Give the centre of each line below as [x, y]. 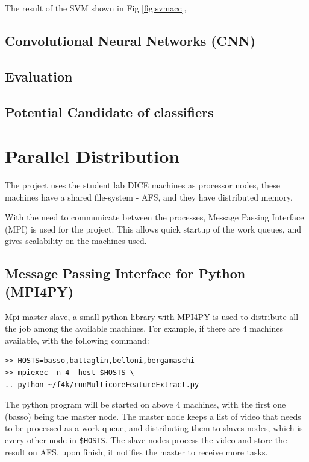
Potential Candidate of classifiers [109, 111]
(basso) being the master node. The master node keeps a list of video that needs [153, 416]
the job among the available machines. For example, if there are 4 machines [144, 328]
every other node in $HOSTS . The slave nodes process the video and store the [146, 439]
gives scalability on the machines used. [76, 241]
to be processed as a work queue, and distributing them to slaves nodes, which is [154, 428]
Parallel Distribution [92, 156]
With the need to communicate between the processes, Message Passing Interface [154, 217]
